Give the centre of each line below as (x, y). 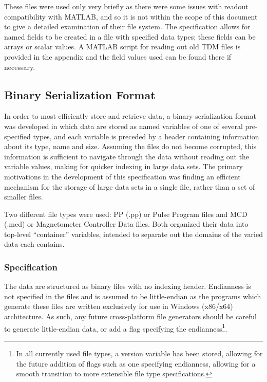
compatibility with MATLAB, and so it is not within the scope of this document (131, 16)
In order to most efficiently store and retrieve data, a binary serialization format (130, 116)
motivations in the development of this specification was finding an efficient (122, 176)
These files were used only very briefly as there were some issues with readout (126, 6)
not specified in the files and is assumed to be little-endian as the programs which (133, 296)
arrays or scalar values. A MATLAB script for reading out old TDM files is (122, 47)
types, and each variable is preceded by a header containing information (146, 136)
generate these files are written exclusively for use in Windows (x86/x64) (119, 306)
